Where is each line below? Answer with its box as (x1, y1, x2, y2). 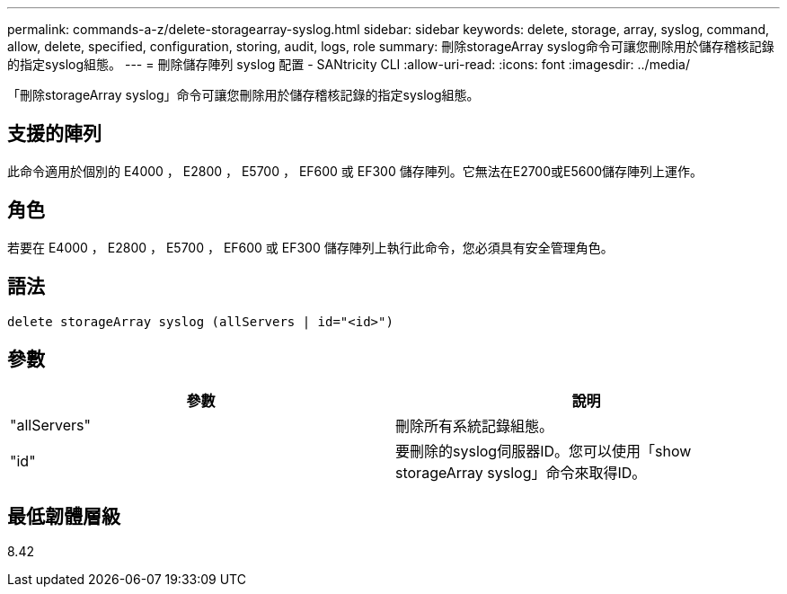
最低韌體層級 (7, 504, 120, 528)
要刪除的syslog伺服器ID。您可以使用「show (395, 442, 692, 461)
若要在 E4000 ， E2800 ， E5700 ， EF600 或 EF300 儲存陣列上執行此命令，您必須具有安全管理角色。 (7, 239, 614, 255)
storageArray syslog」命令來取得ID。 (395, 464, 647, 483)
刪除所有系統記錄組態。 (395, 417, 554, 436)
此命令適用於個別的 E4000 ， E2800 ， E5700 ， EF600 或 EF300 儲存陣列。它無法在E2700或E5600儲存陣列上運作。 (7, 163, 703, 179)
